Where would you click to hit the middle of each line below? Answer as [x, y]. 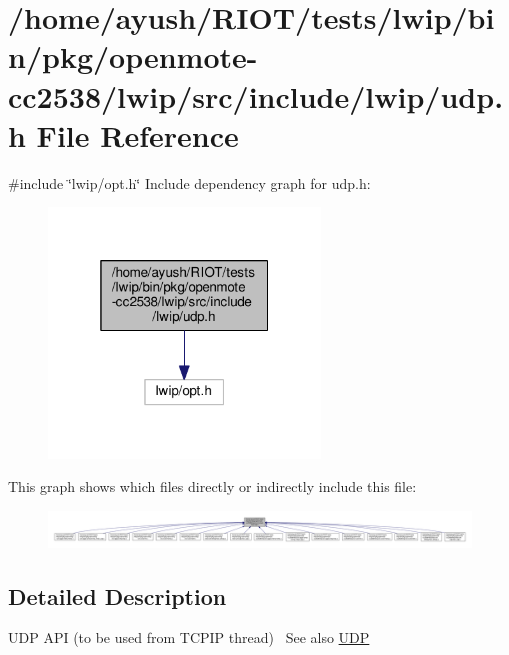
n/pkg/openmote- [133, 56]
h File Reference [123, 134]
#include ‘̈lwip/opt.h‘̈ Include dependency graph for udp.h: [189, 182]
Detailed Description [117, 595]
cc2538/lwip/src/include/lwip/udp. [256, 95]
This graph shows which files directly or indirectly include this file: [212, 486]
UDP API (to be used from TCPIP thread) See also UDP [189, 637]
